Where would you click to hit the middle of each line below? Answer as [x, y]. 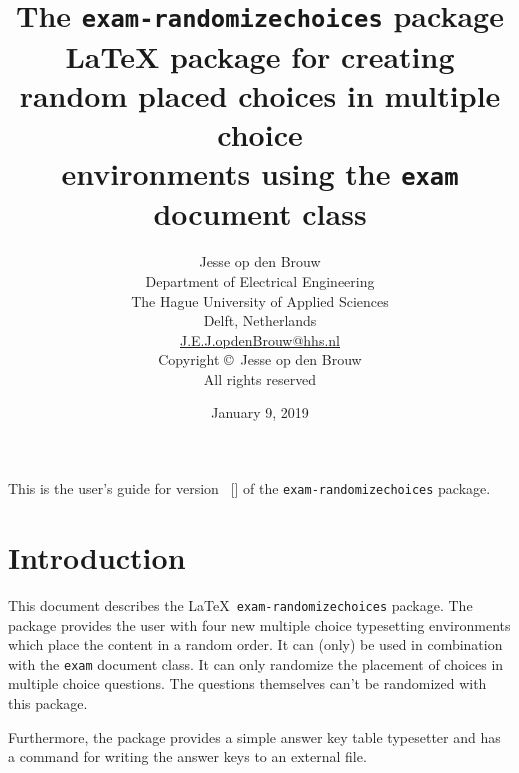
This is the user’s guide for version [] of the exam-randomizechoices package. [249, 488]
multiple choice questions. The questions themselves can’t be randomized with [247, 683]
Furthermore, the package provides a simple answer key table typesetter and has [254, 736]
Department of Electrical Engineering [260, 280]
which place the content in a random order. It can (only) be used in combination [255, 644]
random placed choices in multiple [260, 94]
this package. [48, 702]
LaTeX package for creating [260, 55]
